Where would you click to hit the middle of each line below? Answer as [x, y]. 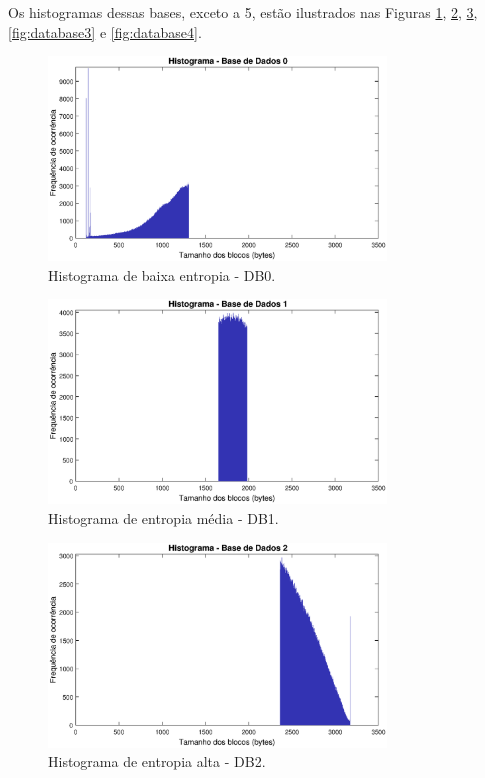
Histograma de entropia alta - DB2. [157, 761]
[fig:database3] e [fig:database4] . [105, 31]
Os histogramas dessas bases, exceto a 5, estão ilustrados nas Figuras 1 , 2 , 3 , [243, 12]
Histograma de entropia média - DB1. [163, 518]
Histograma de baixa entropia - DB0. [162, 274]
